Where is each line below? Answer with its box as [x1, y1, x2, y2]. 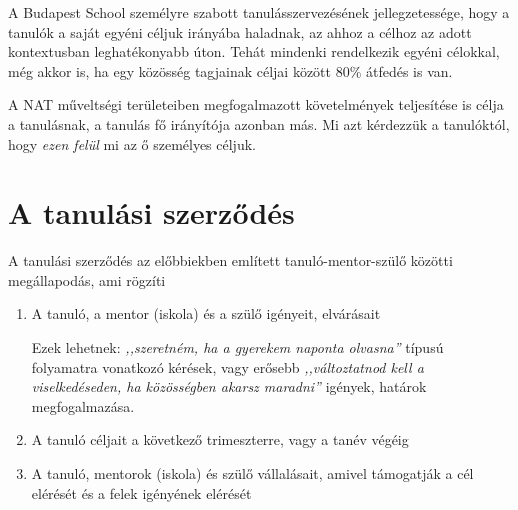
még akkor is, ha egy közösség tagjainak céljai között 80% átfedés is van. [8, 60, 453, 81]
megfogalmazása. [31, 395, 135, 416]
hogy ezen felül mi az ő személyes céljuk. [8, 133, 256, 154]
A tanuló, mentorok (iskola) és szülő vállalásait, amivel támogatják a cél [31, 463, 474, 484]
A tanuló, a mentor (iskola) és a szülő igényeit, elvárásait [31, 303, 381, 324]
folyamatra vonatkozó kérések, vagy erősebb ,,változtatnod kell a [31, 356, 424, 377]
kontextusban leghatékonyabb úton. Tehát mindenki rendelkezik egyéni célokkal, [8, 41, 500, 62]
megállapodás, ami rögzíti [8, 269, 166, 290]
